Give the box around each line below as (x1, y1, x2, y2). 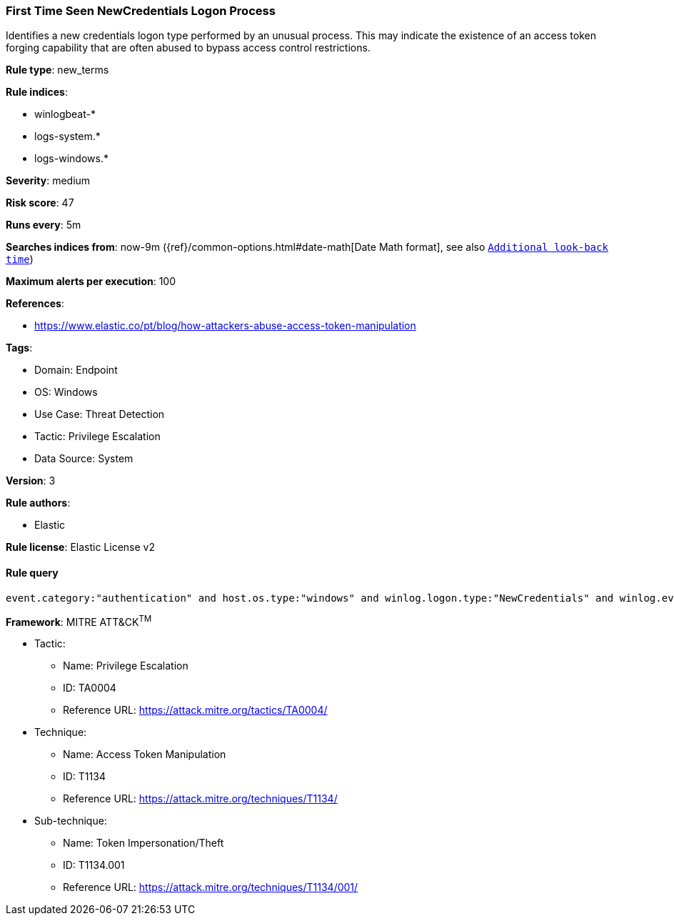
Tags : (6, 342, 33, 354)
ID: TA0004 (63, 682, 116, 695)
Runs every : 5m (6, 219, 81, 232)
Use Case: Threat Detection (34, 408, 165, 421)
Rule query (6, 566, 59, 579)
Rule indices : (6, 86, 68, 99)
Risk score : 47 (6, 196, 74, 209)
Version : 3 (6, 474, 56, 487)
